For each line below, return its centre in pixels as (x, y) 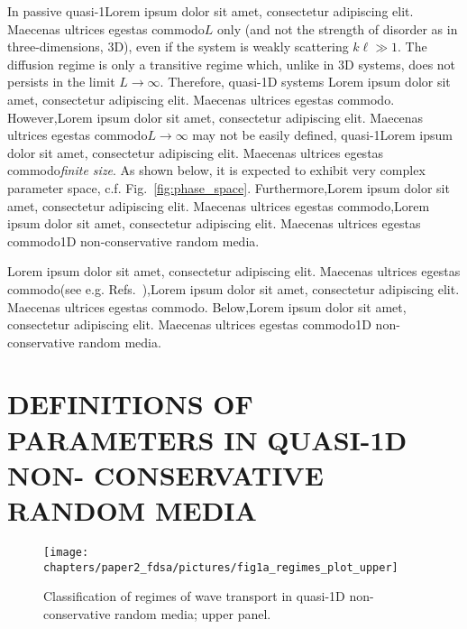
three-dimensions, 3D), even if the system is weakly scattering (178, 46)
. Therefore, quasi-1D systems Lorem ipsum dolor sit (305, 82)
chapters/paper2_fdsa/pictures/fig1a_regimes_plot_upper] (221, 567)
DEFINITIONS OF (130, 404)
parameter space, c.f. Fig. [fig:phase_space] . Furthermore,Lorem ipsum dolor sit (229, 187)
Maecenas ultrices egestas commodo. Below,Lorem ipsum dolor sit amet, (207, 306)
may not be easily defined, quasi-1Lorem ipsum (322, 135)
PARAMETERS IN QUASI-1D (207, 439)
